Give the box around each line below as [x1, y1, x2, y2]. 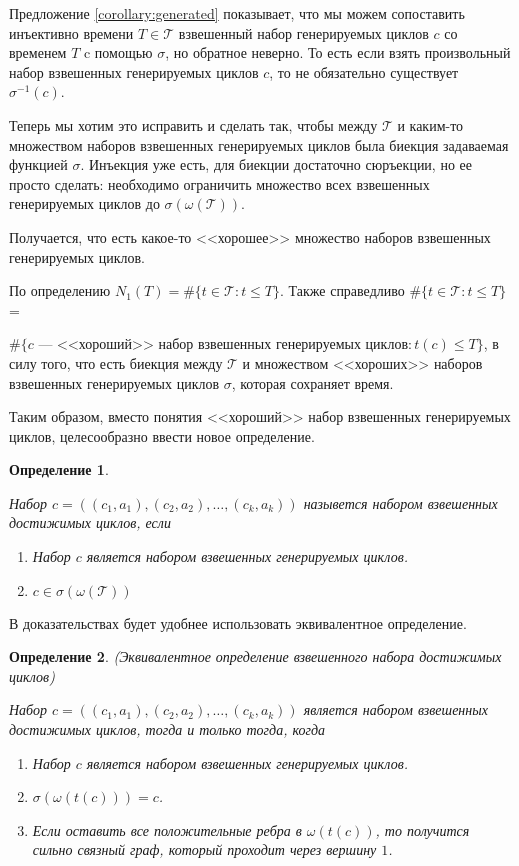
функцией [9, 154, 68, 175]
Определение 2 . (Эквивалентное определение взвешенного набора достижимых [9, 646, 502, 667]
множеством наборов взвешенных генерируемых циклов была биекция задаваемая [9, 134, 509, 155]
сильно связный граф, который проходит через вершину [32, 839, 377, 860]
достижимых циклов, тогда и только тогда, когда [9, 719, 326, 740]
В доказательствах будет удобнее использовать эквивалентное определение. [9, 612, 467, 633]
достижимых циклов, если [9, 512, 171, 533]
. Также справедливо [280, 280, 405, 301]
